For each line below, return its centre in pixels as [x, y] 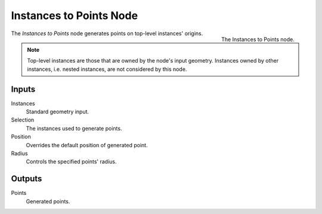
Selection [23, 120]
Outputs [27, 179]
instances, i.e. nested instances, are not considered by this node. [107, 69]
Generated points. [48, 201]
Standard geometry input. [58, 112]
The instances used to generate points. [74, 128]
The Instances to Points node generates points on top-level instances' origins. [107, 33]
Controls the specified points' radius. [71, 162]
